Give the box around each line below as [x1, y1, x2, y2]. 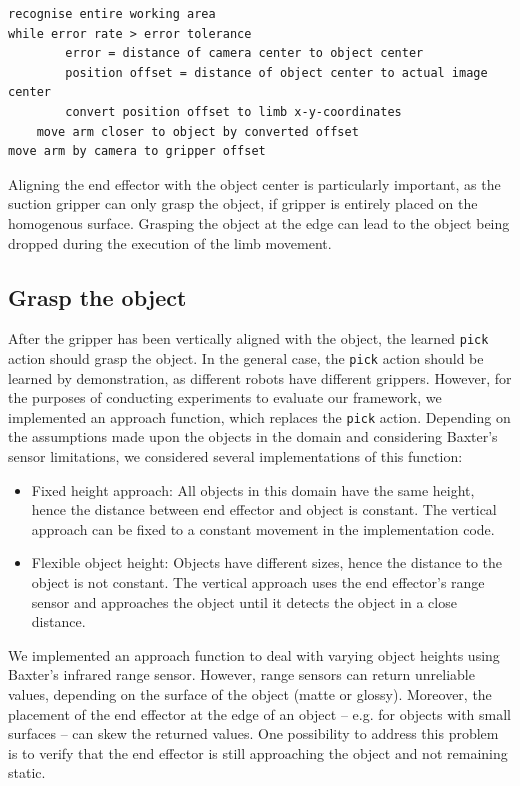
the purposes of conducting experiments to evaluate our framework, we [8, 387, 442, 408]
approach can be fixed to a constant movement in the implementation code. [31, 518, 495, 539]
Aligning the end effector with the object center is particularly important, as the [8, 173, 501, 194]
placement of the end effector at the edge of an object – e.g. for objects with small [8, 703, 512, 724]
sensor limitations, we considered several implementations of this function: [8, 446, 463, 467]
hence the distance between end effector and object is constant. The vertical [31, 499, 497, 520]
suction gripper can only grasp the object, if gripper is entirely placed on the [8, 193, 478, 214]
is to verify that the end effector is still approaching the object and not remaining [8, 742, 508, 763]
